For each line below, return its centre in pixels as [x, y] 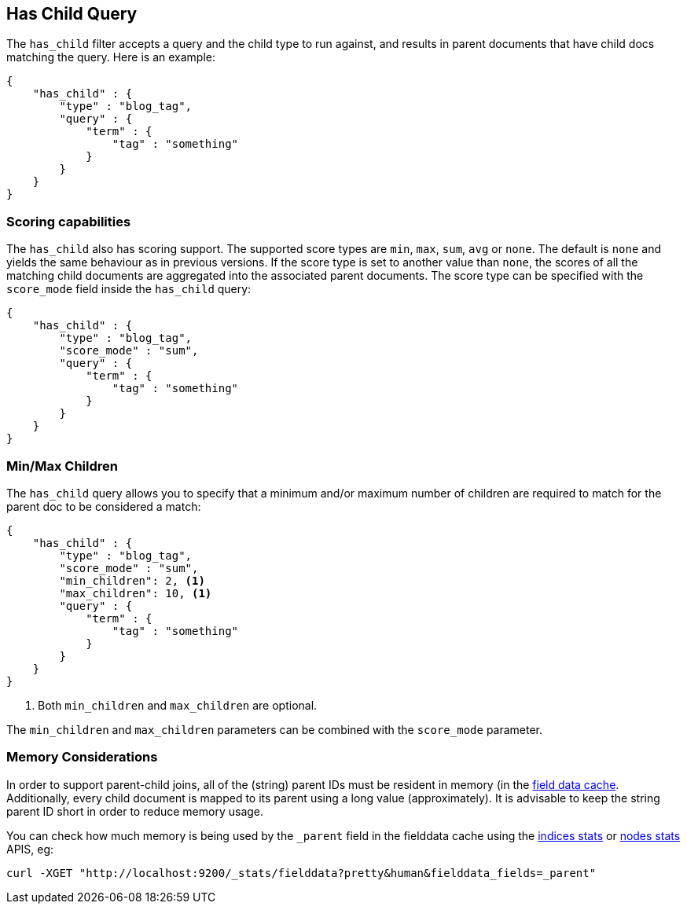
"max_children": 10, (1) [136, 593]
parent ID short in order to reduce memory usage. [135, 811]
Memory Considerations [82, 757]
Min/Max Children [62, 466]
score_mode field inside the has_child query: [129, 289]
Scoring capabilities [69, 221]
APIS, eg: [30, 849]
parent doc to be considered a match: [104, 506]
